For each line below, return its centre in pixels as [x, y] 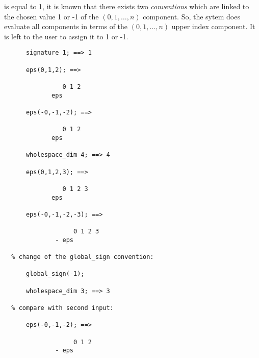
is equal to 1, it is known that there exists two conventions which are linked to [127, 6]
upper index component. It [213, 26]
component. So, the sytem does [191, 16]
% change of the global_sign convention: [83, 257]
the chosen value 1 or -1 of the [51, 16]
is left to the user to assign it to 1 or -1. [66, 36]
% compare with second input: [62, 308]
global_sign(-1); [55, 274]
